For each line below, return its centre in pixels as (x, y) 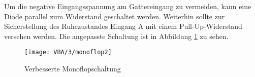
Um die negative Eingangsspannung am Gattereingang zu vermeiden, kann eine (128, 6)
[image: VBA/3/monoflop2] (68, 52)
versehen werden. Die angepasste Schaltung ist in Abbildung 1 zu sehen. (116, 36)
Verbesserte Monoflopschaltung (73, 69)
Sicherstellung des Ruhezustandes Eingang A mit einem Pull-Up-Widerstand (123, 26)
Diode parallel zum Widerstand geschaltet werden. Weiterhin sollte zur (115, 16)
